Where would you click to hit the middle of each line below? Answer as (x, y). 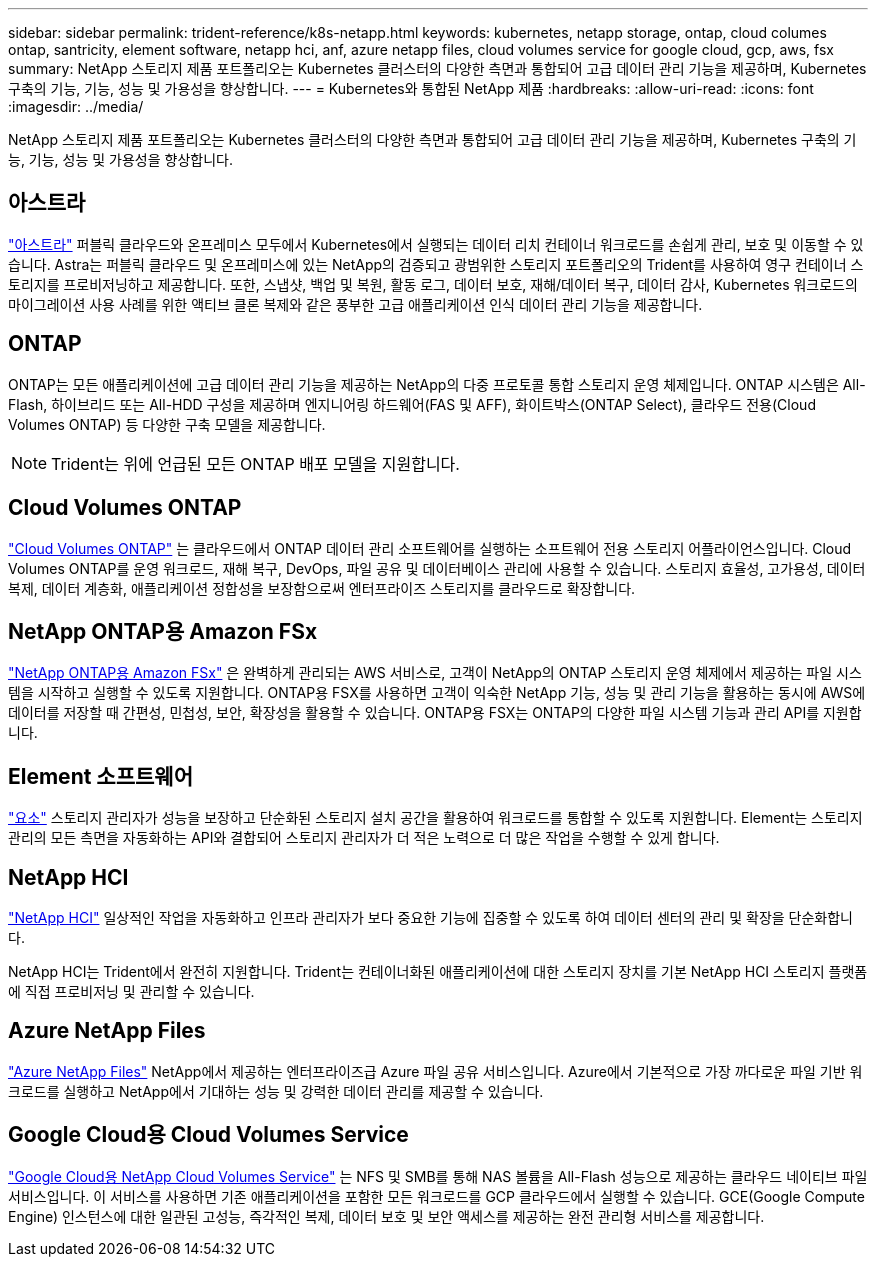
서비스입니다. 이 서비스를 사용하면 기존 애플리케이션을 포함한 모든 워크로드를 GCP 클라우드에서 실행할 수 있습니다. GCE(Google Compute (436, 1196)
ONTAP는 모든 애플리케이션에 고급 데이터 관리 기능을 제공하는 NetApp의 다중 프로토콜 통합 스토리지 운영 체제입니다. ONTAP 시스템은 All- (437, 384)
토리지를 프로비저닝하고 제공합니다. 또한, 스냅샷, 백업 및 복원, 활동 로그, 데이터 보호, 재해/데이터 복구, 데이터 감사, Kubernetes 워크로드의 (433, 284)
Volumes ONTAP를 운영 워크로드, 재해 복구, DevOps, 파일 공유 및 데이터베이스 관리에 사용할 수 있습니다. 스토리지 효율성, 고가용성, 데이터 (437, 568)
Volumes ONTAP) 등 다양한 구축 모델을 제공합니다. (167, 424)
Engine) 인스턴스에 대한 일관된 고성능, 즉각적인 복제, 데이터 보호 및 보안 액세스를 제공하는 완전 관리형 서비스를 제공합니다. (386, 1216)
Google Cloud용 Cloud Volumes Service (208, 1135)
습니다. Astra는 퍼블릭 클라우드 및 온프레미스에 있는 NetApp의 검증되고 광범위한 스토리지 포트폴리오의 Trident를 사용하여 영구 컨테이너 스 (436, 264)
